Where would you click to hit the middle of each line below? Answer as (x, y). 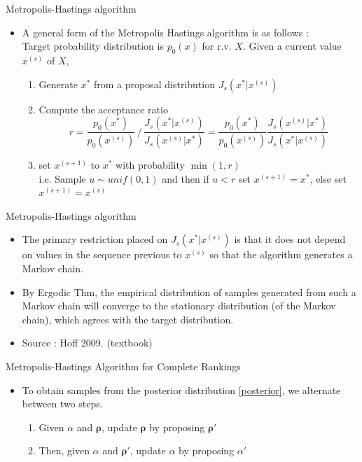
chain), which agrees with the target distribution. (128, 319)
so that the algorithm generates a (281, 254)
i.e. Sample (62, 178)
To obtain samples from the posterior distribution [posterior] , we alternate (181, 390)
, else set (328, 178)
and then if (186, 178)
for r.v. (217, 46)
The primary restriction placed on (95, 239)
